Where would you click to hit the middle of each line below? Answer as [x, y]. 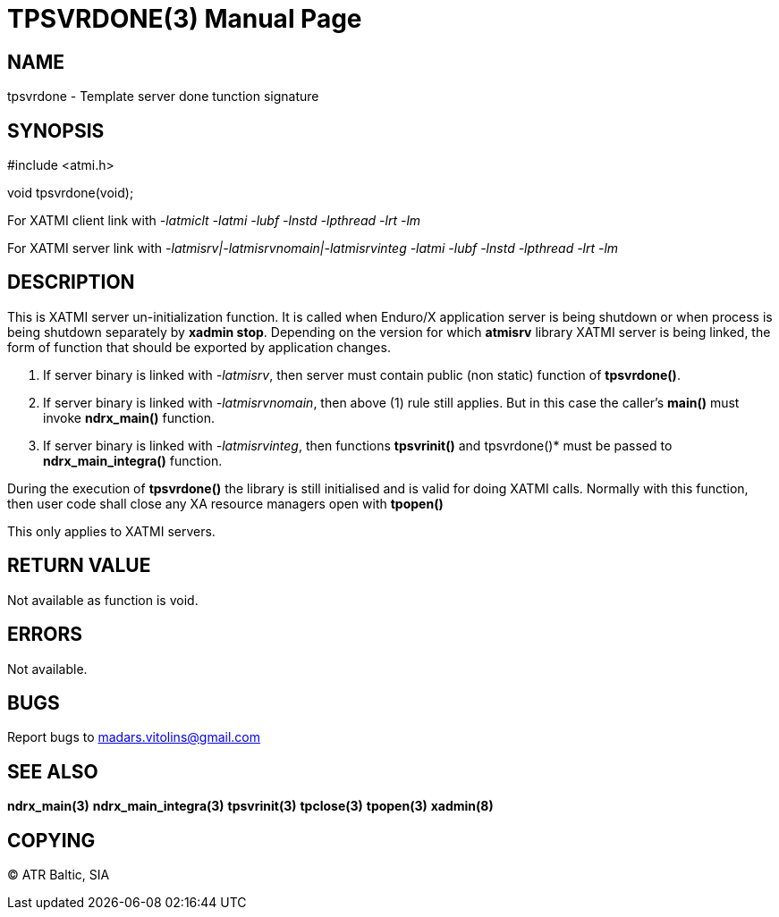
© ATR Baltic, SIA [59, 875]
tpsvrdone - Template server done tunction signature [163, 97]
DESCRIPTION [71, 282]
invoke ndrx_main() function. [129, 417]
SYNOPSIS [56, 130]
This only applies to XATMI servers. [111, 531]
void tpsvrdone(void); [71, 193]
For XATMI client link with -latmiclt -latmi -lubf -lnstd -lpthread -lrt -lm [214, 221]
